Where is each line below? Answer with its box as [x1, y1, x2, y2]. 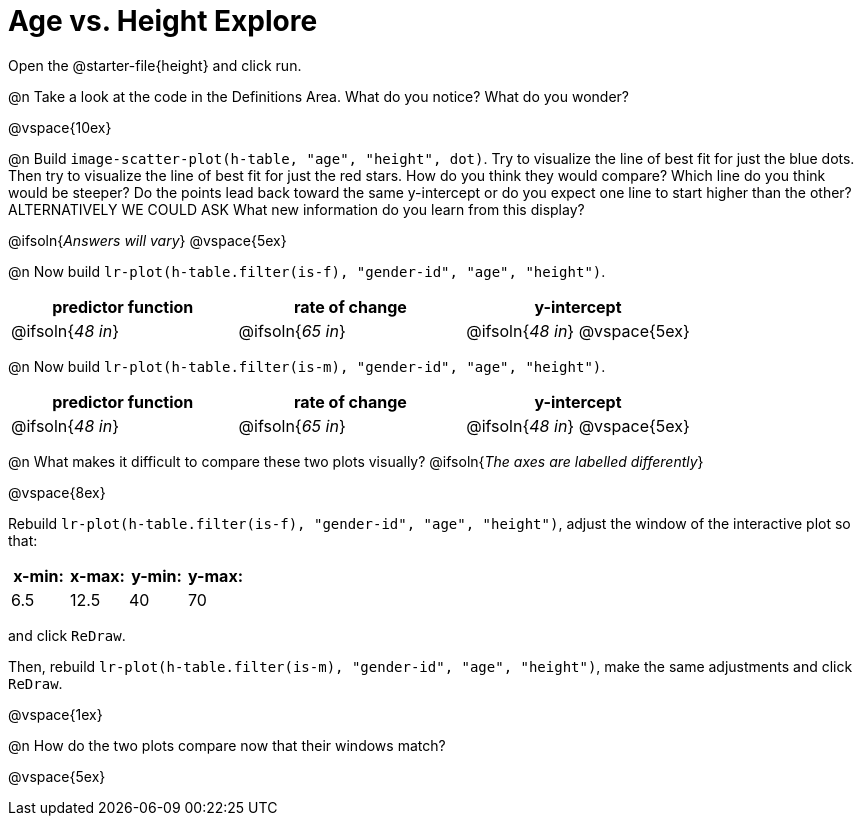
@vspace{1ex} [8, 705, 103, 723]
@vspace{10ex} [8, 118, 112, 136]
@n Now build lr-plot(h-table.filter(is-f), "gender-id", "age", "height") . [8, 262, 606, 280]
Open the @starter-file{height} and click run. [8, 56, 302, 74]
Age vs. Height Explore [8, 4, 318, 38]
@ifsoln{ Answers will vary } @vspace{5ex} [8, 231, 287, 249]
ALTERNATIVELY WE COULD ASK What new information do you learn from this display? [8, 200, 585, 218]
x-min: [13, 565, 64, 586]
